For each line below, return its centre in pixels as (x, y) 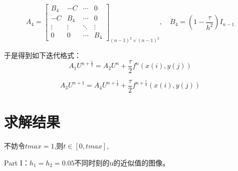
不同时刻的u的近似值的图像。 (122, 162)
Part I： (17, 162)
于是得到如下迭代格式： (43, 55)
